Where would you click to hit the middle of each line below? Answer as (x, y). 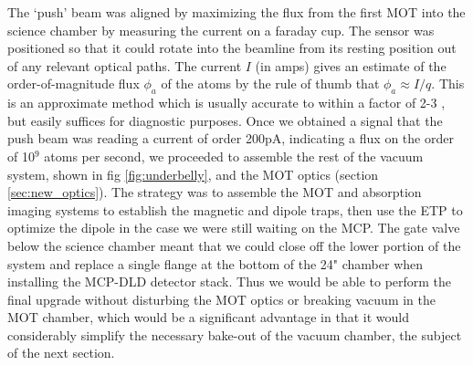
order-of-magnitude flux (74, 83)
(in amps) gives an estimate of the (351, 65)
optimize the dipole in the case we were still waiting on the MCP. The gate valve (234, 228)
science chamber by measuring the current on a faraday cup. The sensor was (221, 30)
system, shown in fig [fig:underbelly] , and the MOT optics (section (193, 174)
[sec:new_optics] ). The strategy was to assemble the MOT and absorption (215, 192)
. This (448, 83)
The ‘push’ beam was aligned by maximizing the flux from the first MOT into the (236, 12)
